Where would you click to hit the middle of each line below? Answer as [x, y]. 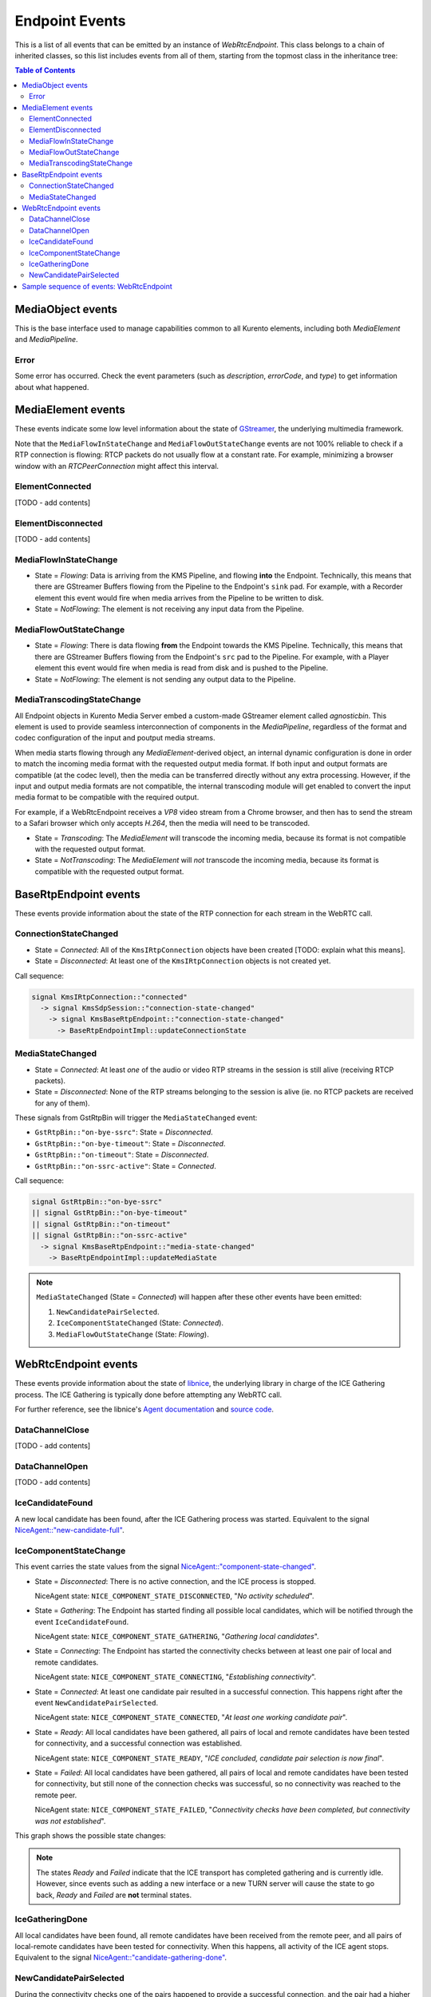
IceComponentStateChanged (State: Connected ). [140, 1323]
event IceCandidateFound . [82, 1622]
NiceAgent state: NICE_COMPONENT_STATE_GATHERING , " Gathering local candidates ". [177, 1637]
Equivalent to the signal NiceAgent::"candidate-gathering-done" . [121, 1958]
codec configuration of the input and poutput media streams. [115, 738]
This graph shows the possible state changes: [91, 1835]
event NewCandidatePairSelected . [97, 1703]
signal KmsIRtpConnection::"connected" [109, 997]
